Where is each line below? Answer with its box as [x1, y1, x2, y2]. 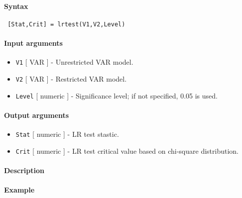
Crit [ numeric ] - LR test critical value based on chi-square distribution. [15, 145, 239, 156]
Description [4, 165, 45, 175]
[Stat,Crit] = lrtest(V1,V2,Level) [7, 20, 125, 28]
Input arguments [4, 38, 63, 48]
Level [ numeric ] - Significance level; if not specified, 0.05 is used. [15, 90, 218, 100]
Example [4, 185, 35, 195]
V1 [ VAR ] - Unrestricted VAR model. [15, 57, 133, 67]
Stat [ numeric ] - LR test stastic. [15, 129, 119, 139]
